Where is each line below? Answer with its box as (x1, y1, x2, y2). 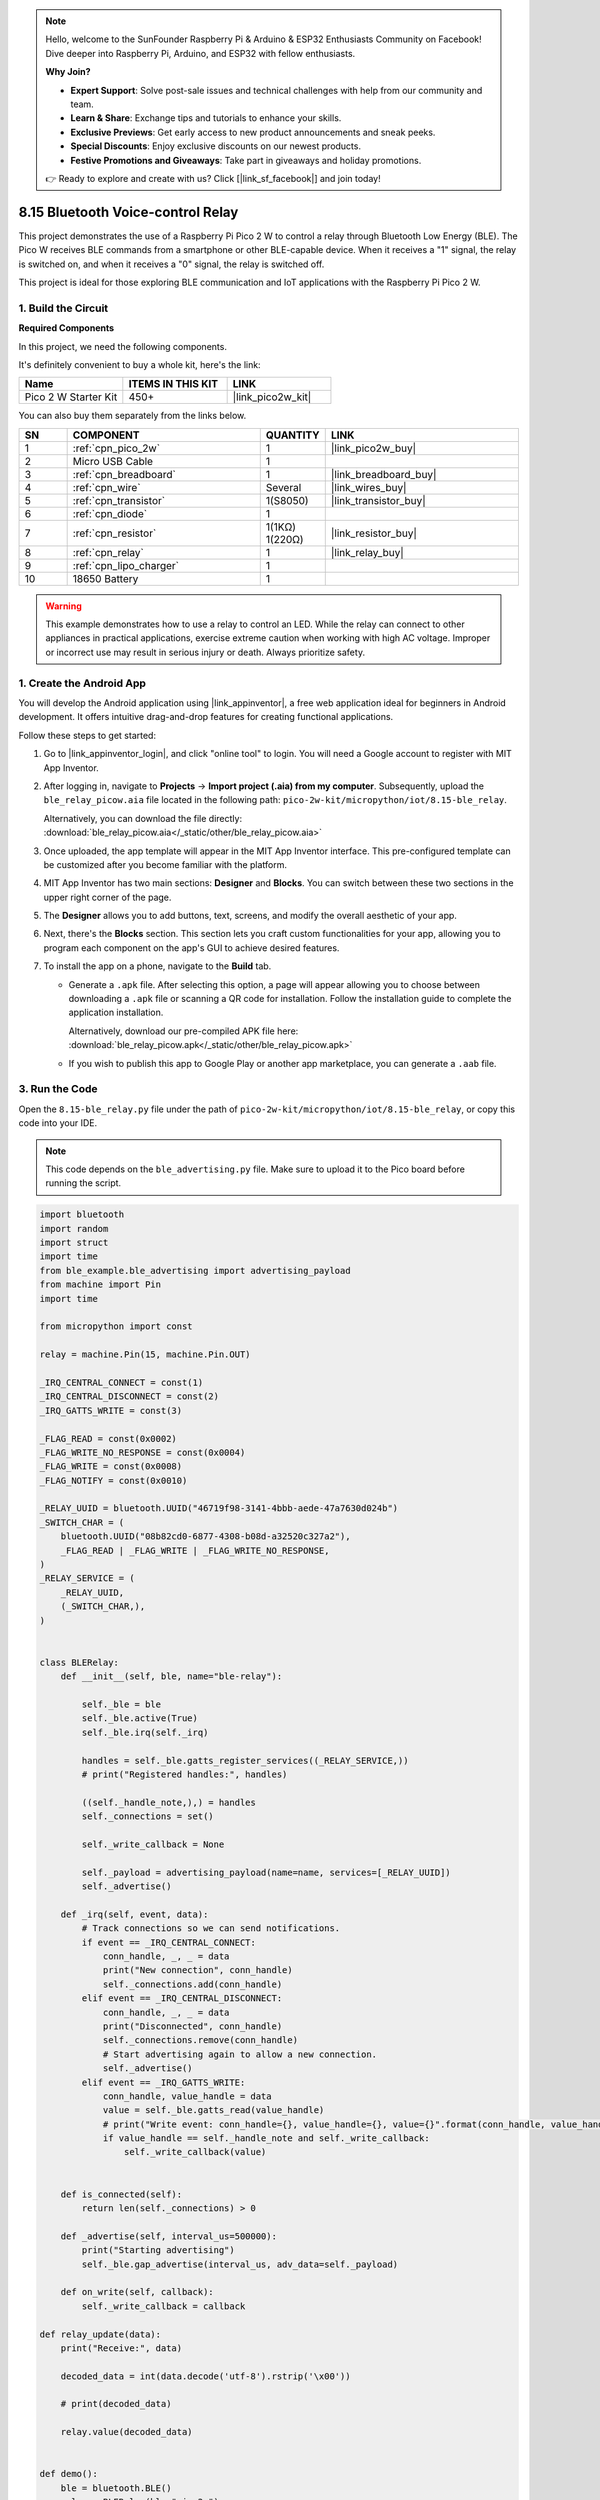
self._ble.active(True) (81, 1713, 199, 1724)
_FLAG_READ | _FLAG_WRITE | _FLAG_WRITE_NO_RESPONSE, (60, 1545, 330, 1556)
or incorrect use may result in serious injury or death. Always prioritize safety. (45, 646, 365, 658)
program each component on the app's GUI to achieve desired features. (43, 941, 340, 954)
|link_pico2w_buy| (330, 441, 417, 455)
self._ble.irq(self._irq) (81, 1726, 209, 1738)
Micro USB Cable (72, 454, 154, 468)
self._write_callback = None (81, 1838, 225, 1850)
